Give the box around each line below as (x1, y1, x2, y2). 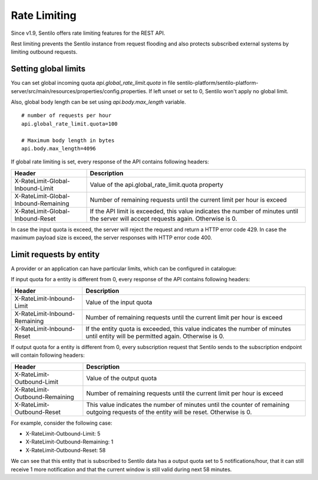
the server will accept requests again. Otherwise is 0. (90, 214, 238, 222)
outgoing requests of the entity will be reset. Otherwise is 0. (86, 407, 252, 416)
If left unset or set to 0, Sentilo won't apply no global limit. (148, 87, 289, 94)
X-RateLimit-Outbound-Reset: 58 (25, 446, 106, 453)
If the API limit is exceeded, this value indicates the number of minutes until (90, 207, 299, 215)
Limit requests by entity (11, 249, 100, 259)
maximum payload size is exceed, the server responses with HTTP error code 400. (11, 234, 213, 241)
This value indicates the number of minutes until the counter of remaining (86, 400, 290, 409)
